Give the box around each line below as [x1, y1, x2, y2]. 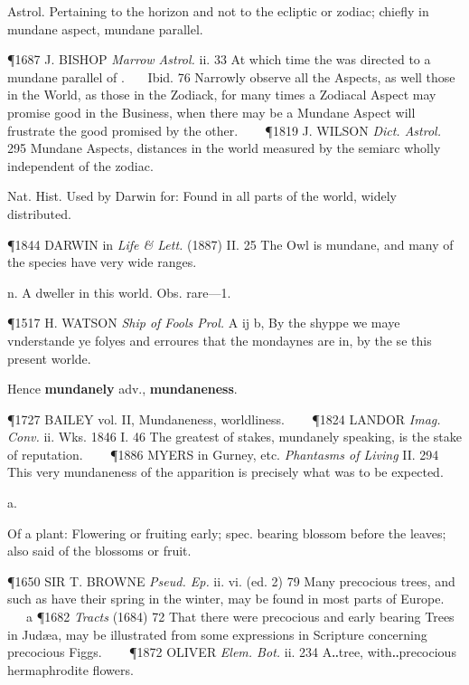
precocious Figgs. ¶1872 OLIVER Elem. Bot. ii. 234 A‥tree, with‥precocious [7, 642, 456, 661]
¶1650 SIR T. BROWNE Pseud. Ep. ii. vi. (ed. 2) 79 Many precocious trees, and [7, 571, 455, 590]
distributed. [7, 204, 71, 223]
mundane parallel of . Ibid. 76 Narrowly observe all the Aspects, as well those [7, 67, 455, 86]
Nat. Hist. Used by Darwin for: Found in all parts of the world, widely [7, 186, 397, 205]
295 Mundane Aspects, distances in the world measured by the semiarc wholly [7, 138, 441, 157]
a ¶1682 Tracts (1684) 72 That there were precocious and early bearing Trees [25, 607, 455, 626]
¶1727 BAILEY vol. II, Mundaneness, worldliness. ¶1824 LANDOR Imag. [7, 409, 441, 428]
